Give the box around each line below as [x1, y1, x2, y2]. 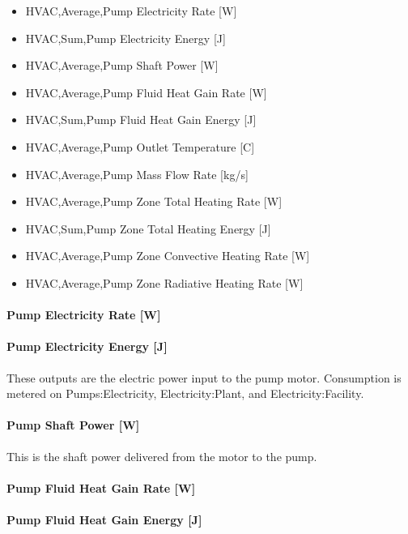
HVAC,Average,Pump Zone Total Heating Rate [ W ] [25, 193, 283, 210]
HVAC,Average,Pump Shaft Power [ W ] [25, 57, 219, 74]
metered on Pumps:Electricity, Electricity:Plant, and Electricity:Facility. [6, 385, 364, 402]
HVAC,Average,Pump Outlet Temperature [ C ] [25, 138, 255, 155]
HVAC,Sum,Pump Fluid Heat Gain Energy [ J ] [25, 111, 257, 128]
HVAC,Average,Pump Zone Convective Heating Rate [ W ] [25, 247, 310, 264]
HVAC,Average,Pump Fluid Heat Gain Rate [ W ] [25, 83, 267, 100]
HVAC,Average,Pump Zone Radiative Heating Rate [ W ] [25, 274, 304, 291]
